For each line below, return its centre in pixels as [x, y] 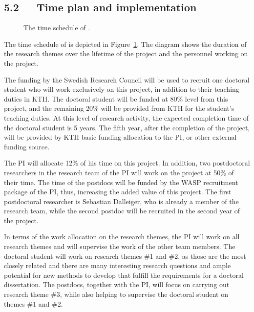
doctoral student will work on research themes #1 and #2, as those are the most [125, 256]
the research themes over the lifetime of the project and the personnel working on [126, 53]
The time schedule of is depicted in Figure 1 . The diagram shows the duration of [125, 44]
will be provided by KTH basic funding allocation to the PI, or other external [120, 137]
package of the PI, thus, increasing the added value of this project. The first [118, 192]
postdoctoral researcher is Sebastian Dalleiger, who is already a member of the [121, 201]
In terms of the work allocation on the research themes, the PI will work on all [122, 237]
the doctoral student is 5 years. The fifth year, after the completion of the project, [127, 127]
